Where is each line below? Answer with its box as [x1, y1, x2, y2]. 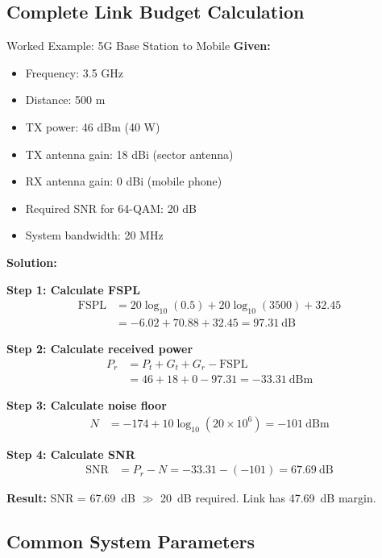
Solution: [6, 253, 57, 270]
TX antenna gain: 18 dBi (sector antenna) [25, 145, 234, 162]
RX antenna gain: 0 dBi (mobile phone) [25, 173, 222, 189]
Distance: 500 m [25, 91, 106, 108]
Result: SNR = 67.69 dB [6, 489, 136, 506]
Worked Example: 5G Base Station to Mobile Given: [6, 37, 271, 54]
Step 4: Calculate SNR [6, 445, 135, 462]
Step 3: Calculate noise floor [6, 397, 167, 414]
